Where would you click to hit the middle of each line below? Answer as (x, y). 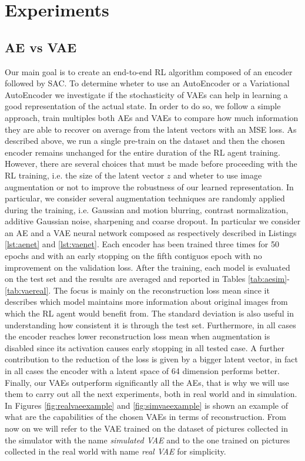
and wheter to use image (218, 175)
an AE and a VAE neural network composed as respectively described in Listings (151, 232)
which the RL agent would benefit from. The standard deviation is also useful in (149, 313)
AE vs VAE (41, 47)
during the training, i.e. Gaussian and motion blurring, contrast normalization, (147, 209)
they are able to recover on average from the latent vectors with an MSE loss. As (151, 129)
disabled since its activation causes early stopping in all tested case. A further (145, 347)
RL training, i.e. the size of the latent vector (85, 175)
